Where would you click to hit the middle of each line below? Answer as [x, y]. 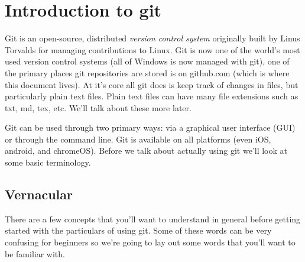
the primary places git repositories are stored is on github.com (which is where [147, 72]
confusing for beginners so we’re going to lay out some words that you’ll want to [150, 242]
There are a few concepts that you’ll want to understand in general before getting [153, 219]
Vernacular [39, 194]
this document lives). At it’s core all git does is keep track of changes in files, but [152, 84]
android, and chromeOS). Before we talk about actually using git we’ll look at [146, 151]
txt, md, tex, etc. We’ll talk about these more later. [98, 107]
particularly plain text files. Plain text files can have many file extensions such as [152, 96]
